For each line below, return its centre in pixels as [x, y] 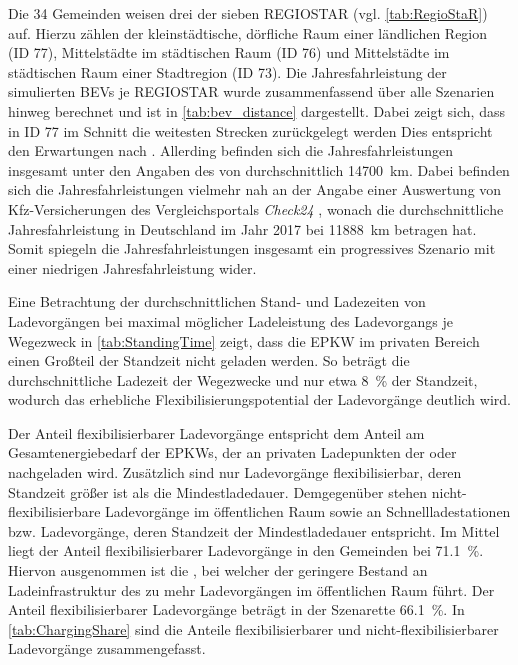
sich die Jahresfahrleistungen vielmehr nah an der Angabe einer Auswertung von [255, 189]
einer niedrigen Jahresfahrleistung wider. [132, 267]
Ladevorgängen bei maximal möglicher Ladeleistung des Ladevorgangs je [231, 320]
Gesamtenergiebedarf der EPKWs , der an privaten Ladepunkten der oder [232, 452]
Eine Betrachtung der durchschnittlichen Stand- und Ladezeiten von [217, 301]
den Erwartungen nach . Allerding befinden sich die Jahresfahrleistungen [230, 150]
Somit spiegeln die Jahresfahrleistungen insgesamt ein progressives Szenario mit [252, 248]
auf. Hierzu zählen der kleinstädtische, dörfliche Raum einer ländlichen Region [248, 32]
